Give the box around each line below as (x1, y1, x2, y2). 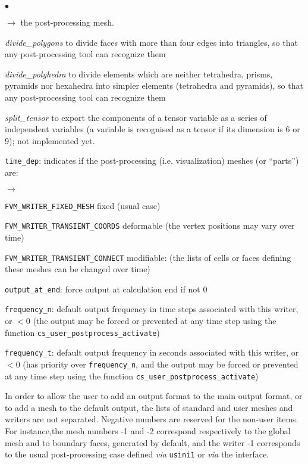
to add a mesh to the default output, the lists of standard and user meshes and (5, 401, 293, 413)
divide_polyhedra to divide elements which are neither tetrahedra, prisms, (5, 67, 273, 80)
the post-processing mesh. (20, 16, 114, 28)
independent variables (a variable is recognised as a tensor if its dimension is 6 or (5, 123, 300, 135)
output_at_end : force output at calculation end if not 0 (5, 282, 208, 295)
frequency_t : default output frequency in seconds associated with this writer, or (5, 346, 299, 359)
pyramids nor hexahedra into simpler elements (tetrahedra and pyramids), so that (5, 79, 303, 92)
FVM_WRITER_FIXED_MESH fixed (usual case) (5, 199, 161, 211)
